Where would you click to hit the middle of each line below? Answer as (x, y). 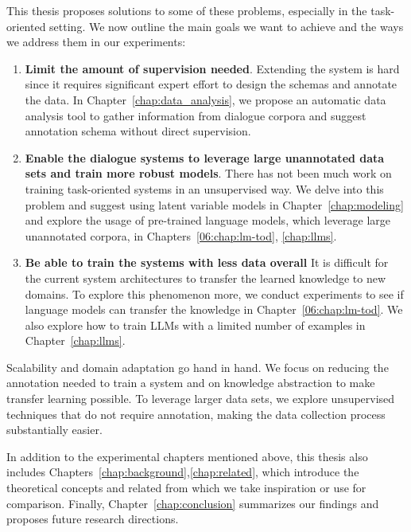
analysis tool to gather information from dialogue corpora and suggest (196, 115)
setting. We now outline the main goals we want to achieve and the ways (227, 26)
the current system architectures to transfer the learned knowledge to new (205, 278)
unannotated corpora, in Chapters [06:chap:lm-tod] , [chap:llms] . (181, 235)
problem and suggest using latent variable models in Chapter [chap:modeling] (214, 204)
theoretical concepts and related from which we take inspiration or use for (186, 488)
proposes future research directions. (93, 519)
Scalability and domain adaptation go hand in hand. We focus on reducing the (198, 367)
